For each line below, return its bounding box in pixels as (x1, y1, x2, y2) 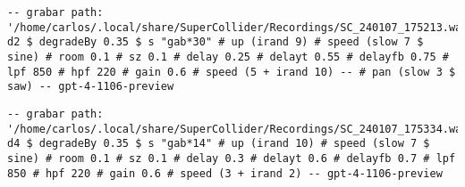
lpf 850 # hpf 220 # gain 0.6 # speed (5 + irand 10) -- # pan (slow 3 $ (7, 65, 456, 78)
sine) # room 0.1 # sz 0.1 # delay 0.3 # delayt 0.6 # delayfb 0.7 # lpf (7, 151, 456, 165)
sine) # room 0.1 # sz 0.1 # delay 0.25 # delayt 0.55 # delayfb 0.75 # (7, 50, 449, 63)
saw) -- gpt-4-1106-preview (7, 80, 174, 93)
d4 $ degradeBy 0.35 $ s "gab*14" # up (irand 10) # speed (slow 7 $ (7, 137, 430, 150)
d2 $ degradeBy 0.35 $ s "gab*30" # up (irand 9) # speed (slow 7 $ (7, 36, 424, 49)
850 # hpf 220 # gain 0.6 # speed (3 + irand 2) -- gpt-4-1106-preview (7, 167, 443, 180)
